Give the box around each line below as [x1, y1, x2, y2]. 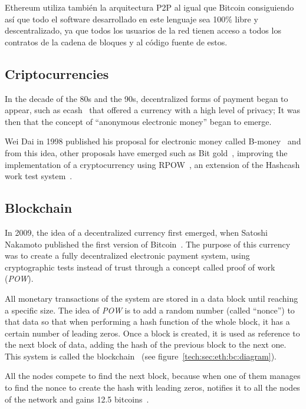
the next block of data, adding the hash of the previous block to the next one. [5, 338, 287, 351]
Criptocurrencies [5, 64, 109, 83]
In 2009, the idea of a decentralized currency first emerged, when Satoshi [5, 226, 268, 238]
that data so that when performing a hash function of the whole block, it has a [5, 315, 290, 328]
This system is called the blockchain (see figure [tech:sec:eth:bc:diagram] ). [5, 349, 277, 362]
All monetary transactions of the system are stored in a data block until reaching [5, 292, 298, 304]
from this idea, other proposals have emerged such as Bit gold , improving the [5, 146, 288, 159]
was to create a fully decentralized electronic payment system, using [5, 249, 250, 262]
